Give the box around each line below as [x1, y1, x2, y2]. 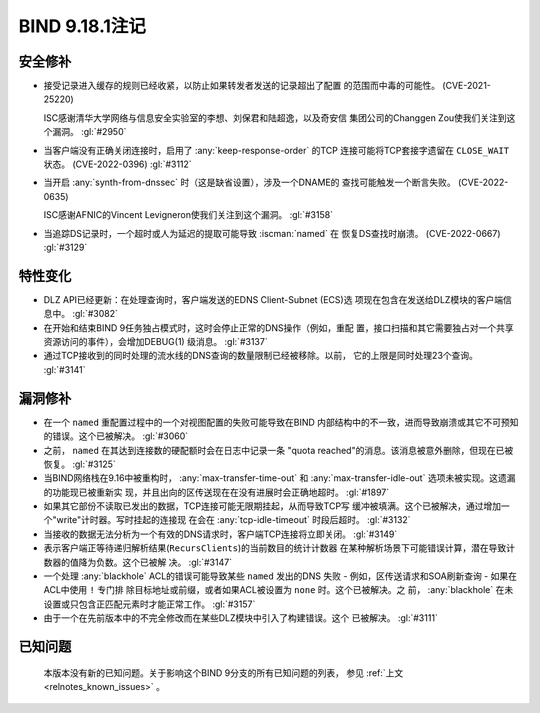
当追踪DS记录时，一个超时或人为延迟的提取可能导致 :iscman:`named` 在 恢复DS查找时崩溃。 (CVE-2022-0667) [43, 227, 501, 239]
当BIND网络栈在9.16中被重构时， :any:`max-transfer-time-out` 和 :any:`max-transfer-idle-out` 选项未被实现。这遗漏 [43, 472, 516, 484]
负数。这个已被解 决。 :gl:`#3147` [95, 556, 233, 568]
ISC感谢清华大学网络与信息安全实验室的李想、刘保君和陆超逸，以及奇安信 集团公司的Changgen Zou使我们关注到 [43, 111, 507, 124]
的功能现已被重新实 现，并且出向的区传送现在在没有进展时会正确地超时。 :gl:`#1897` [43, 486, 390, 498]
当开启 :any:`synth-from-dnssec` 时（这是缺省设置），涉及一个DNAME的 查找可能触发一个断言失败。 [43, 176, 457, 189]
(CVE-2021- [441, 80, 492, 92]
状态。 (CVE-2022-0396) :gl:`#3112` [43, 158, 192, 170]
